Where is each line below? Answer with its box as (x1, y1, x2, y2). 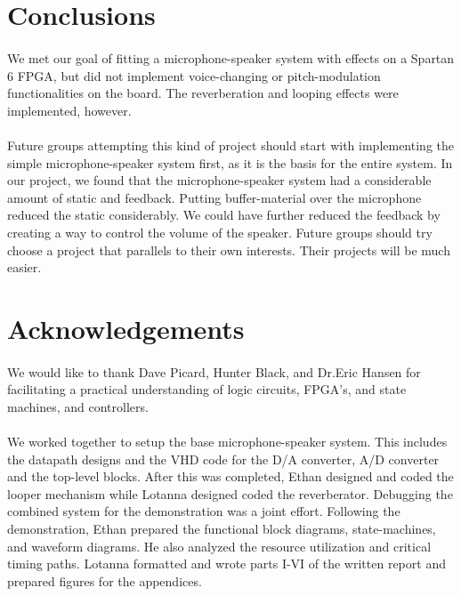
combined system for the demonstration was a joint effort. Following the (7, 502, 400, 520)
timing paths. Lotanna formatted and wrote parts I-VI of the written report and (7, 554, 446, 573)
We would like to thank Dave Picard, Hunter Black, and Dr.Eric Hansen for (7, 362, 421, 381)
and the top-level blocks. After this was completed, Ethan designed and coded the (7, 467, 454, 486)
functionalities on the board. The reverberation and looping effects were (7, 84, 399, 102)
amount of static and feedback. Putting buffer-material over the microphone (7, 188, 422, 206)
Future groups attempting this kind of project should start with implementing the (7, 135, 454, 154)
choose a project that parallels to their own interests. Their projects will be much (7, 240, 450, 259)
